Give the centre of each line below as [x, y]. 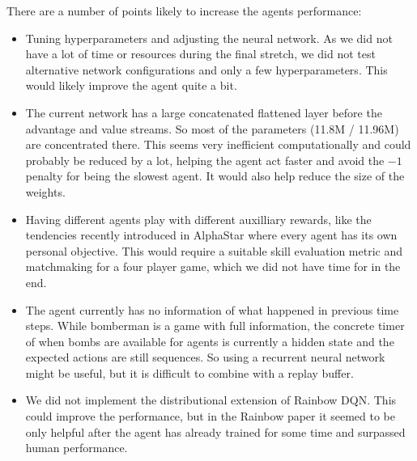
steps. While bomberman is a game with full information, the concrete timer [215, 326]
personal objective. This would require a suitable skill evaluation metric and [214, 250]
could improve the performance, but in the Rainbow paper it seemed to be [211, 416]
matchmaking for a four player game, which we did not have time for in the [213, 266]
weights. [45, 191]
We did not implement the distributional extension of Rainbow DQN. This [211, 400]
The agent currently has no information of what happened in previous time [212, 309]
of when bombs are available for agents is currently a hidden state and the [210, 341]
